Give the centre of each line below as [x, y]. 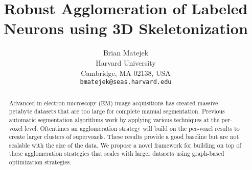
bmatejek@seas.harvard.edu [126, 82]
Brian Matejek [126, 53]
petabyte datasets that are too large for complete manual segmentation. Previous [117, 111]
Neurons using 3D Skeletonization [126, 28]
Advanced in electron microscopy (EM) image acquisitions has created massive [113, 103]
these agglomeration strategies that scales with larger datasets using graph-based [117, 153]
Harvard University [126, 62]
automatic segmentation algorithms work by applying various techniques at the [114, 119]
